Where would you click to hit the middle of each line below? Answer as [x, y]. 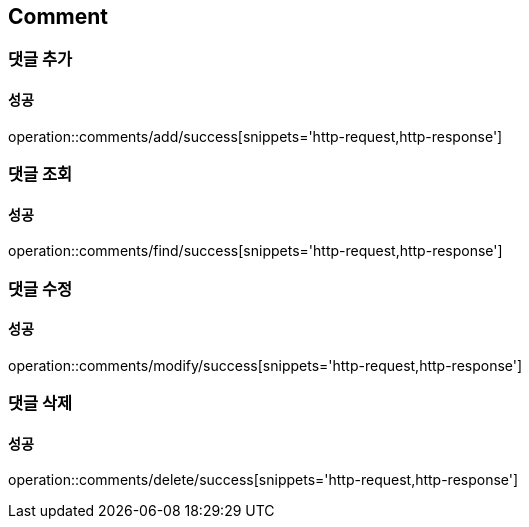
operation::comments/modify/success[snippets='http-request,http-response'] [265, 365]
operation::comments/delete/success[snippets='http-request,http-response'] [263, 480]
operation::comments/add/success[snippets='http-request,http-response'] [255, 136]
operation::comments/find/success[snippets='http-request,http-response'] [255, 251]
